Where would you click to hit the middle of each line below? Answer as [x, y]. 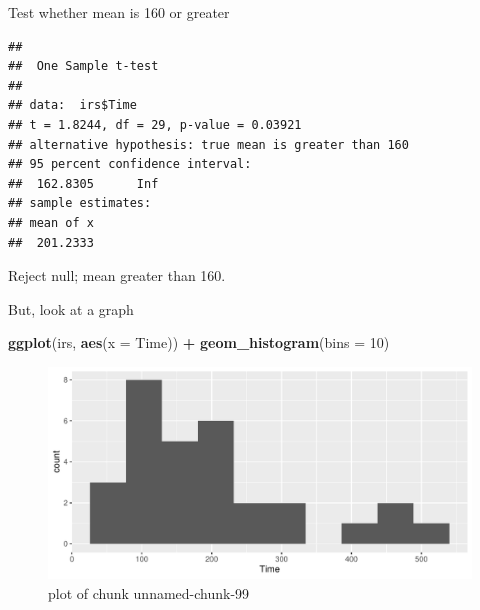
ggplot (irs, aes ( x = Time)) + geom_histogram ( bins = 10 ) [199, 342]
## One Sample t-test [83, 66]
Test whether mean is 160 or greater [119, 12]
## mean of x [51, 222]
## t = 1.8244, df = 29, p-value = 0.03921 [155, 124]
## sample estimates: [80, 203]
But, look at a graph [71, 308]
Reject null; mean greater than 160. [117, 275]
